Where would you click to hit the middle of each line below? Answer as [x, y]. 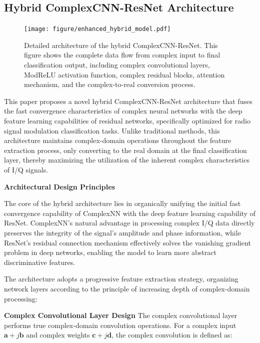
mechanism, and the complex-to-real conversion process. [110, 84]
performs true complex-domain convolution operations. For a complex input [120, 325]
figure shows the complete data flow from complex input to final [122, 55]
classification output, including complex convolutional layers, [117, 65]
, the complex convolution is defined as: [172, 335]
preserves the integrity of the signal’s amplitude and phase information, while [122, 232]
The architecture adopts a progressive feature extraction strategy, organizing [121, 279]
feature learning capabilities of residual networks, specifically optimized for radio [127, 121]
